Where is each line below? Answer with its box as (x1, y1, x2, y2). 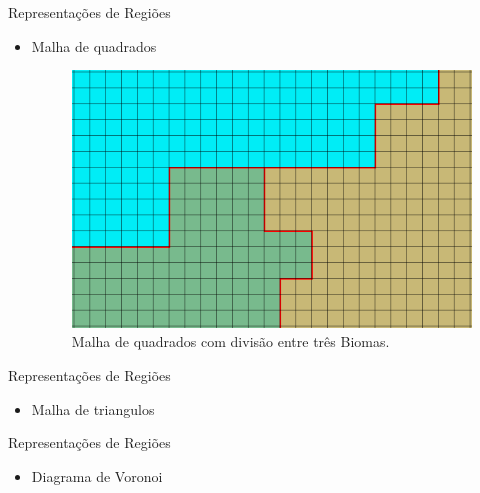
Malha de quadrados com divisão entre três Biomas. (71, 331, 390, 352)
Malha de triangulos (31, 398, 155, 419)
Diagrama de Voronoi (31, 465, 163, 486)
